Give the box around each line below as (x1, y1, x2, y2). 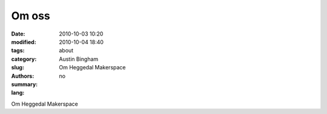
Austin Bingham (59, 55, 99, 63)
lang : (11, 89, 25, 97)
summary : (11, 80, 38, 87)
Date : (11, 30, 25, 37)
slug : (11, 64, 24, 71)
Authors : (11, 72, 35, 80)
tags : (11, 47, 25, 54)
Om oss (11, 9, 51, 22)
